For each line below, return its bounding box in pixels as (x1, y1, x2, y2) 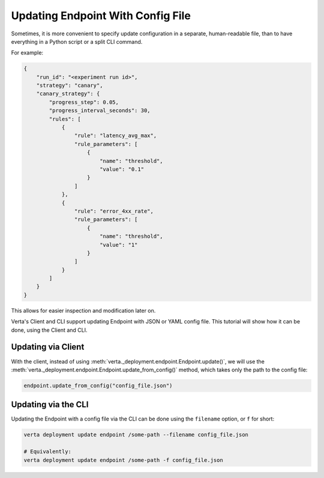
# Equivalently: (23, 448, 72, 455)
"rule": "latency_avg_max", (74, 132, 157, 139)
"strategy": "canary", (36, 82, 103, 89)
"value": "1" (99, 241, 138, 248)
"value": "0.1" (99, 166, 144, 173)
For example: (11, 49, 44, 56)
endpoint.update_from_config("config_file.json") (23, 382, 173, 389)
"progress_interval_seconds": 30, (49, 107, 151, 114)
